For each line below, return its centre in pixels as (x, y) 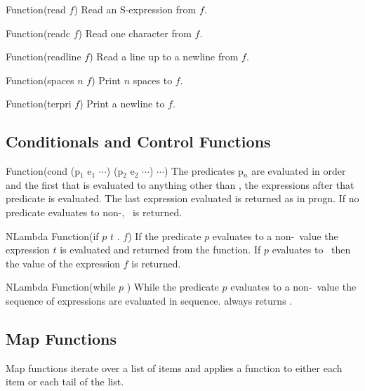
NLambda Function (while (61, 287)
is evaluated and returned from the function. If (160, 250)
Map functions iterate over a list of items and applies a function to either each (174, 367)
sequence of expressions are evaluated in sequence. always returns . (149, 300)
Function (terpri (39, 104)
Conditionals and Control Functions (138, 141)
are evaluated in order (299, 171)
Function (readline (44, 57)
